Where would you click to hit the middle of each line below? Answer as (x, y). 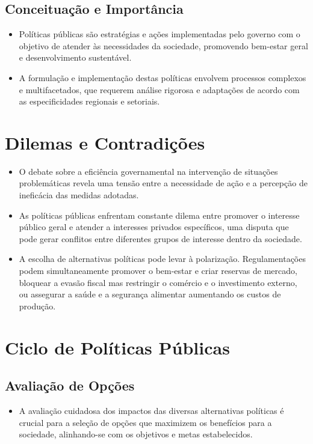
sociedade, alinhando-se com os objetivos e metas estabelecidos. (136, 434)
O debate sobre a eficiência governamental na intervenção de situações (148, 171)
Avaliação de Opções (70, 385)
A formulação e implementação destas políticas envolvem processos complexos (163, 77)
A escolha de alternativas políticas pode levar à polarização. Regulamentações (162, 259)
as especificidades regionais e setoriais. (89, 101)
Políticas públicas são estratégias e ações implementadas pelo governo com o (160, 34)
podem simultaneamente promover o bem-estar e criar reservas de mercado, (158, 271)
